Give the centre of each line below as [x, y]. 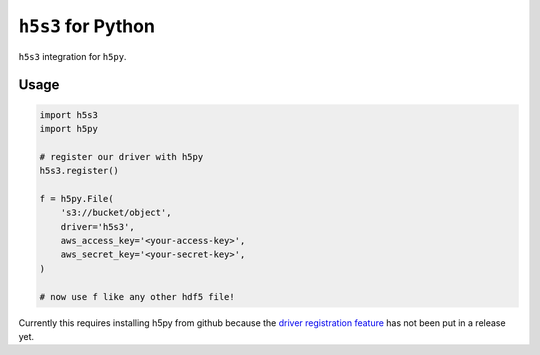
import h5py [69, 128]
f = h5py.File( [76, 198]
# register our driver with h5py [121, 156]
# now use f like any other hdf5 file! [137, 296]
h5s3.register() [79, 171]
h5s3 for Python [86, 26]
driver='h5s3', [97, 226]
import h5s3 [69, 114]
